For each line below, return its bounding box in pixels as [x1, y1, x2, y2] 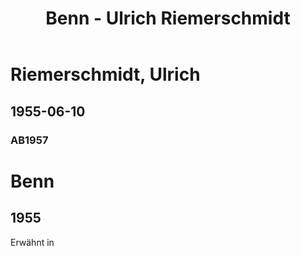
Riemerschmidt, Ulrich [10, 63, 201, 86]
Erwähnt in [10, 236, 55, 248]
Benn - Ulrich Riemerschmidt [45, 7, 291, 30]
